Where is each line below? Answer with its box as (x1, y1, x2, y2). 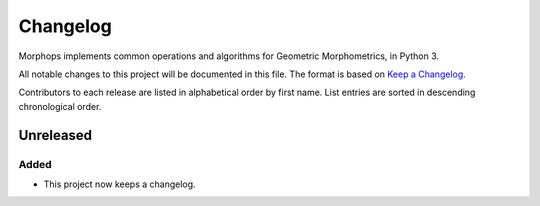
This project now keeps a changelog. (43, 178, 196, 190)
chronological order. (18, 100, 102, 112)
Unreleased (18, 126, 93, 144)
